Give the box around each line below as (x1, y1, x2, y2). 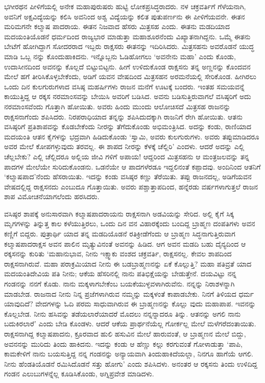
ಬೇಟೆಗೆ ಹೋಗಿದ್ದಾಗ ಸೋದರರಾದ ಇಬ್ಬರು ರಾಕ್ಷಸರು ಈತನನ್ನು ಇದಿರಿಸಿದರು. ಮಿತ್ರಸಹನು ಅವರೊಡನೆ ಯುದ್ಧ (4, 41, 254, 52)
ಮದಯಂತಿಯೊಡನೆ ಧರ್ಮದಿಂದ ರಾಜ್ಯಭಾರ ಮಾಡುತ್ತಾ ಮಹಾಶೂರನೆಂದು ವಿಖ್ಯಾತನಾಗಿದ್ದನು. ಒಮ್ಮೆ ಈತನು (4, 31, 251, 41)
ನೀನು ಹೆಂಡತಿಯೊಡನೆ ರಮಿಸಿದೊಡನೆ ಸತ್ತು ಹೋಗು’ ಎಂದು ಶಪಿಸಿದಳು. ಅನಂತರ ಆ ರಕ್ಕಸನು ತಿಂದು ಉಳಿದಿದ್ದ (4, 358, 258, 369)
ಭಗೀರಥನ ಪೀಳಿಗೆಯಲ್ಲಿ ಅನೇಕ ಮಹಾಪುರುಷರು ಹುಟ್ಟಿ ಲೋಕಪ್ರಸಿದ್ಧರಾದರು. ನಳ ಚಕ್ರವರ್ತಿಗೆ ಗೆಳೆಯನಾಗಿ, (4, 1, 246, 11)
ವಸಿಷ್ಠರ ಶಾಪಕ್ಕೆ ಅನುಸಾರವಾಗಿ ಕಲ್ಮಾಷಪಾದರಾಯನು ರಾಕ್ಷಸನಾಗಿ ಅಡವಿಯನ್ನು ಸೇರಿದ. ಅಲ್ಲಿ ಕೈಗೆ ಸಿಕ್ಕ (4, 208, 234, 219)
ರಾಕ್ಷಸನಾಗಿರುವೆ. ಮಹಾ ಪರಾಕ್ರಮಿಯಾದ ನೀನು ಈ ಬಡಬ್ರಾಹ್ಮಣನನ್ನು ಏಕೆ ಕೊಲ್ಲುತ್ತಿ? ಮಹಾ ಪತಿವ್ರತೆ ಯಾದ (4, 258, 252, 269)
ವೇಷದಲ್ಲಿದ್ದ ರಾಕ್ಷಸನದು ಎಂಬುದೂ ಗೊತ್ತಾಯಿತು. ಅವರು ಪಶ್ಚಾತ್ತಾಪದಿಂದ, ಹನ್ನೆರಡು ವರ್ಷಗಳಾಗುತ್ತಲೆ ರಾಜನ (4, 181, 258, 192)
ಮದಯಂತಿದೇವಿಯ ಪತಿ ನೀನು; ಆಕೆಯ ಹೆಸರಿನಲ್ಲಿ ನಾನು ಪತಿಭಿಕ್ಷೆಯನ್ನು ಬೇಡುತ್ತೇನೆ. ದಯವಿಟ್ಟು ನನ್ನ (4, 268, 236, 279)
